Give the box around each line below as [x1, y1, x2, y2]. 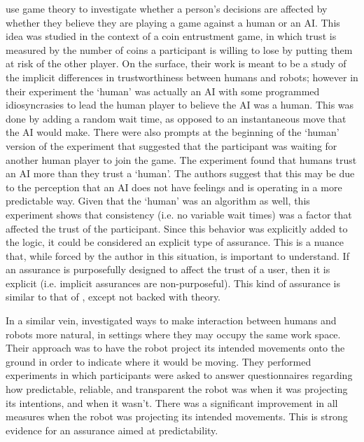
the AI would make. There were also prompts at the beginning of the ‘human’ [6, 125, 339, 139]
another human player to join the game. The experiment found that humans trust [6, 152, 357, 167]
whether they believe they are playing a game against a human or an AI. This [6, 15, 340, 29]
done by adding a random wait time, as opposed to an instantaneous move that [6, 111, 346, 125]
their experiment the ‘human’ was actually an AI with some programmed [6, 83, 320, 98]
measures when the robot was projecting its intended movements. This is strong [6, 409, 348, 424]
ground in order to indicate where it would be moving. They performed [6, 354, 311, 368]
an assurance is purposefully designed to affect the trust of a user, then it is [6, 262, 330, 277]
